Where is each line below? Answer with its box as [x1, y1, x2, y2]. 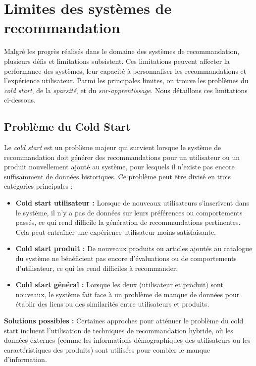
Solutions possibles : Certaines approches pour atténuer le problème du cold [4, 315, 244, 325]
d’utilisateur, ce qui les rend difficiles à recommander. [15, 262, 178, 273]
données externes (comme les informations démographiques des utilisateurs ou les [4, 335, 251, 345]
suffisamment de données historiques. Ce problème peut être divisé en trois [4, 171, 231, 181]
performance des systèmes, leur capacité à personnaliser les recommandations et [4, 65, 247, 76]
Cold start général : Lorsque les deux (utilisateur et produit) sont [15, 279, 223, 290]
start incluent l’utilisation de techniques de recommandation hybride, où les [4, 325, 233, 335]
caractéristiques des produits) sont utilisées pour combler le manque [4, 344, 210, 355]
